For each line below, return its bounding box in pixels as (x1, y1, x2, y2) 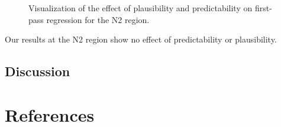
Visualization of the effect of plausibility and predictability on (28, 2, 253, 14)
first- (254, 2, 272, 14)
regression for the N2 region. (46, 13, 150, 25)
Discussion (5, 62, 70, 80)
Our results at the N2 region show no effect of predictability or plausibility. (5, 33, 277, 45)
